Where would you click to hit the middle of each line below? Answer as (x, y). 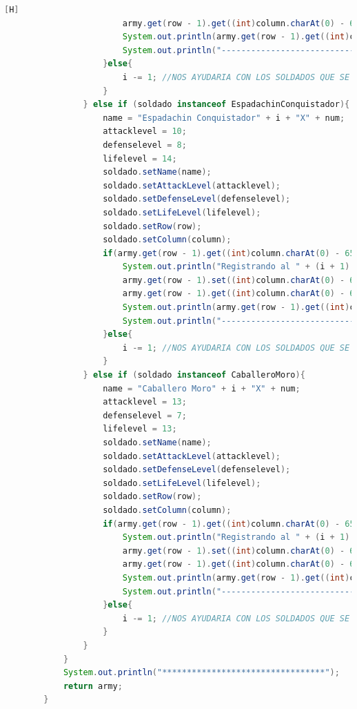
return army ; (93, 686)
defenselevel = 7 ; (145, 415)
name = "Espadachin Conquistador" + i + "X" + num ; (224, 118)
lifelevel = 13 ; (140, 429)
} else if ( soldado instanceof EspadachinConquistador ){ (216, 105)
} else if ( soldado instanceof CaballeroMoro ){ (194, 375)
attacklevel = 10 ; (145, 132)
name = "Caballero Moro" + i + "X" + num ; (202, 388)
